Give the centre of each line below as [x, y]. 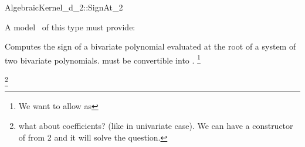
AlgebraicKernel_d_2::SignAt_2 [64, 7]
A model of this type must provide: [70, 27]
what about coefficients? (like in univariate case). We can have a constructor [156, 125]
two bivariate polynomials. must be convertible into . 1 [103, 59]
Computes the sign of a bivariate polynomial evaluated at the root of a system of [150, 46]
